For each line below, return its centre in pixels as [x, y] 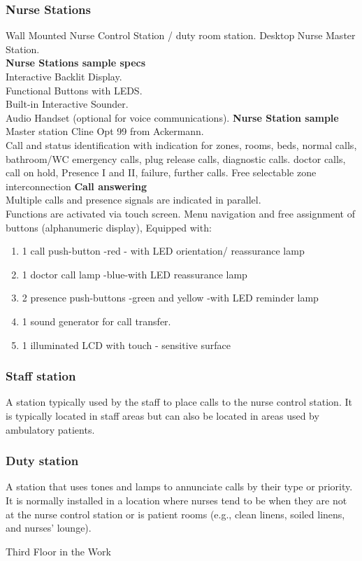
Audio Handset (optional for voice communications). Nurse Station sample [172, 117]
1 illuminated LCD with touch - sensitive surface [126, 345]
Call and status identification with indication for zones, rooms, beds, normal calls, [181, 144]
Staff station [41, 376]
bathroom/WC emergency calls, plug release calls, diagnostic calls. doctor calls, [176, 158]
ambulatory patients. [50, 429]
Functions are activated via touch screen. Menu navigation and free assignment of [180, 213]
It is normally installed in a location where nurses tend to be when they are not [176, 500]
